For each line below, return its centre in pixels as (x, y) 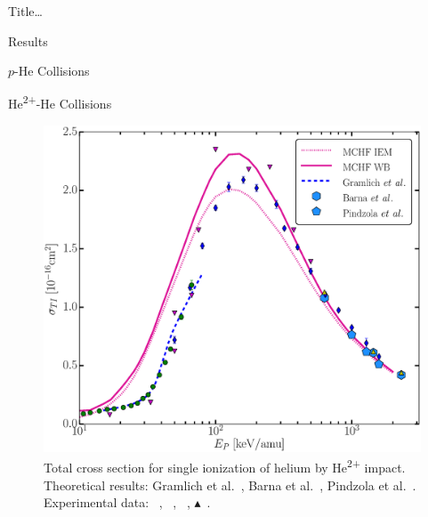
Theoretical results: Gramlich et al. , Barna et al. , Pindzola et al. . (230, 485)
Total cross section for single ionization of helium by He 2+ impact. (225, 466)
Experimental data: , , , (117, 502)
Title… (25, 11)
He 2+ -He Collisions (60, 102)
